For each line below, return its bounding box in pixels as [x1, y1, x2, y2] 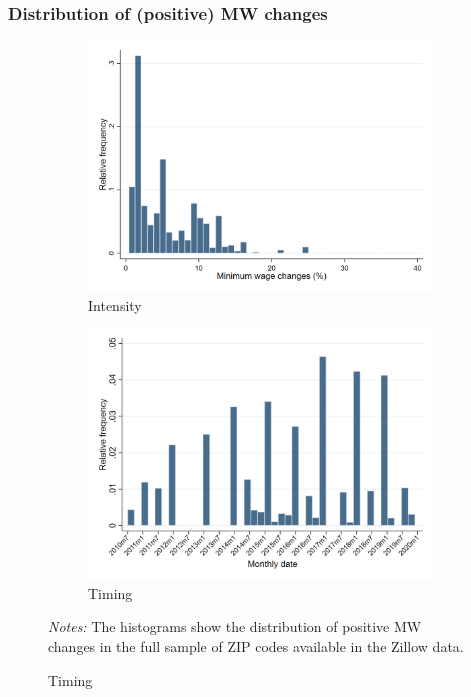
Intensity [88, 294, 142, 315]
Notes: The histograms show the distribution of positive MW [48, 616, 422, 637]
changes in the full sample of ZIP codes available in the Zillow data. [48, 636, 464, 657]
